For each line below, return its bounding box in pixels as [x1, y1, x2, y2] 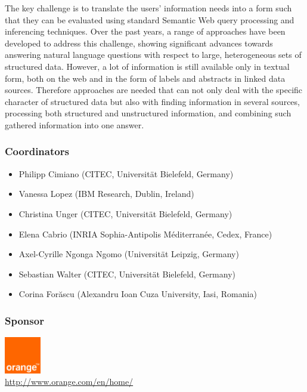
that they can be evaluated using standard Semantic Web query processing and [5, 13, 294, 26]
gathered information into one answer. [5, 118, 144, 131]
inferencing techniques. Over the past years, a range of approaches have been [5, 25, 286, 38]
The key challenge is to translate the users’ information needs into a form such [5, 2, 292, 14]
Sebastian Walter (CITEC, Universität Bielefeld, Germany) [18, 267, 236, 280]
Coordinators [5, 144, 69, 159]
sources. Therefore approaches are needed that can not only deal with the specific [5, 84, 303, 96]
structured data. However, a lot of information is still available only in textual [5, 60, 290, 72]
